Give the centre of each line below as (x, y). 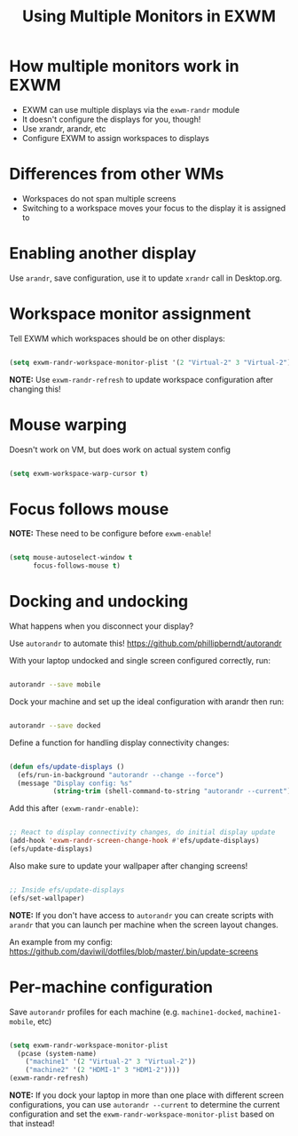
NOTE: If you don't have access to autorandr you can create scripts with (141, 915)
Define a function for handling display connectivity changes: (119, 743)
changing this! (35, 389)
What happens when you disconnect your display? (102, 626)
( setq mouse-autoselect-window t (71, 558)
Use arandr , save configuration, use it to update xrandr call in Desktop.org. (145, 278)
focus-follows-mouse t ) (77, 566)
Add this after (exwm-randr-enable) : (74, 808)
